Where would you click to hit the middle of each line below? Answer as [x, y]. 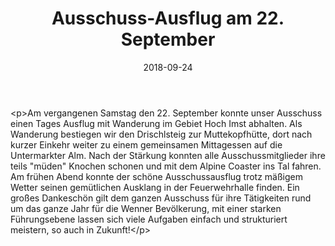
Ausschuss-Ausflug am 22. [168, 18]
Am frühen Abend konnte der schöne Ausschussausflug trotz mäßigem [157, 176]
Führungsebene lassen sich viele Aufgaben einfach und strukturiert [149, 219]
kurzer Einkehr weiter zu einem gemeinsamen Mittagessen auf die [146, 144]
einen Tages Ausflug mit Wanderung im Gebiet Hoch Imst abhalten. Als [156, 123]
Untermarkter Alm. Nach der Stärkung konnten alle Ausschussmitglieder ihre [168, 155]
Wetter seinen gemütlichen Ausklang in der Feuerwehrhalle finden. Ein [155, 187]
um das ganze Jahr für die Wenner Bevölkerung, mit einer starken [146, 208]
